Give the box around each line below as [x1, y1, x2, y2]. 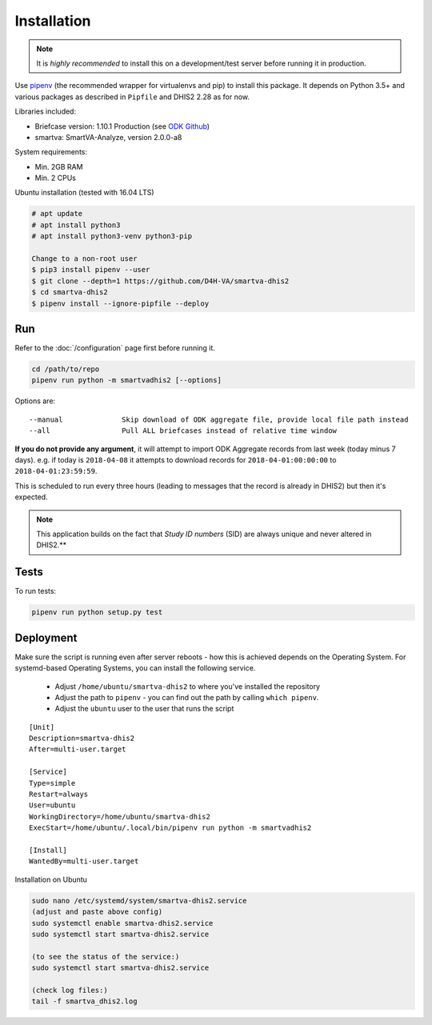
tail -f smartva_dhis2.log [31, 997, 138, 1006]
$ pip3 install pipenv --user [31, 265, 150, 274]
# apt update [31, 209, 83, 218]
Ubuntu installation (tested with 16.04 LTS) [14, 188, 155, 198]
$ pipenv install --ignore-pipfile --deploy [31, 298, 210, 308]
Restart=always [29, 790, 89, 799]
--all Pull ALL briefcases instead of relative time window [29, 426, 338, 435]
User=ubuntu [29, 801, 76, 810]
